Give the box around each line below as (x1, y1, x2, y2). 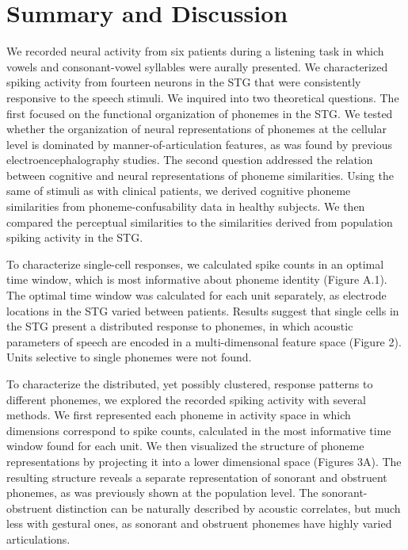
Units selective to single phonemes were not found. (6, 349, 252, 365)
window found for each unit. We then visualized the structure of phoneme (6, 437, 364, 454)
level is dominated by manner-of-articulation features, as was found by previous (6, 136, 393, 152)
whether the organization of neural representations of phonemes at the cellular (6, 120, 387, 137)
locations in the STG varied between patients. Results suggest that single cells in (6, 302, 399, 319)
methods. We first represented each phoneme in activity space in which (6, 407, 351, 423)
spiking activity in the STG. (6, 229, 143, 246)
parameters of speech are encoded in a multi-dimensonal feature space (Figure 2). (6, 333, 402, 349)
